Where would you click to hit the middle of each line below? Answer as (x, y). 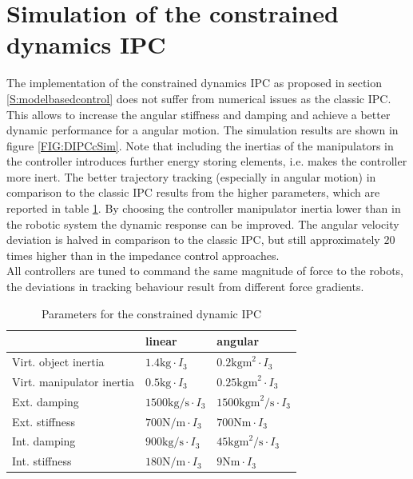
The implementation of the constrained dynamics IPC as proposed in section (195, 83)
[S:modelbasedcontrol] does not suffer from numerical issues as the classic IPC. (199, 98)
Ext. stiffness (44, 421)
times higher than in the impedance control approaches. (143, 255)
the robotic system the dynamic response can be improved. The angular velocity (203, 224)
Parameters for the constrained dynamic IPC (151, 313)
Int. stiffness (42, 461)
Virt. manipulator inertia (73, 381)
